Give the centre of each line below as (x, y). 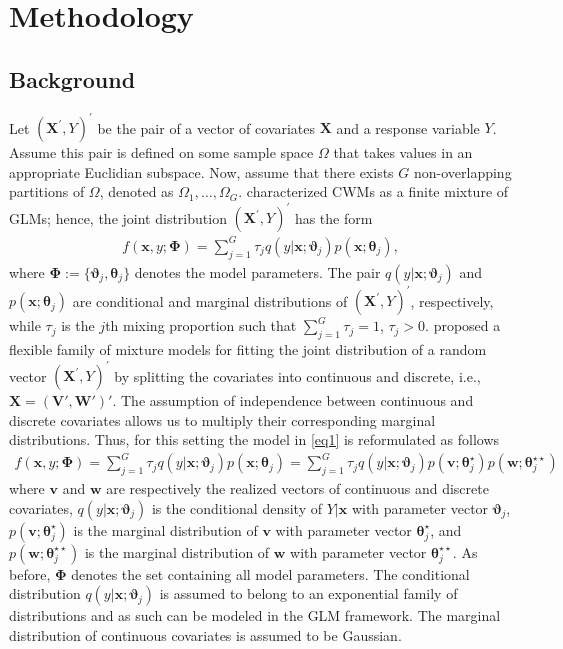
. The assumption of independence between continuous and (293, 400)
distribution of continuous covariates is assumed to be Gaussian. (205, 634)
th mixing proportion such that (201, 325)
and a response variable (408, 127)
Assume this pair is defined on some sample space (161, 152)
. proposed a (463, 325)
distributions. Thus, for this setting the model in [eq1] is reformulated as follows (254, 439)
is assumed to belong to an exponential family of (308, 593)
